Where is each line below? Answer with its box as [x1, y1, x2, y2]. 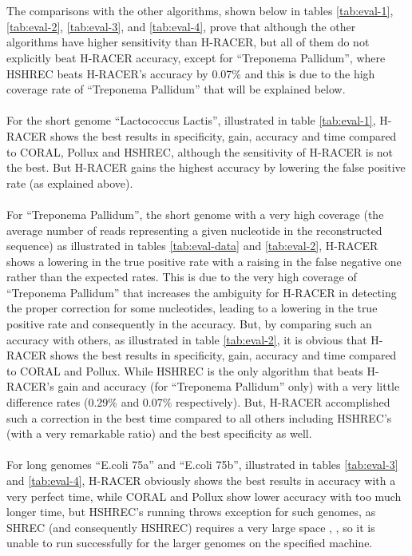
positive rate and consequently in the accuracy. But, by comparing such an [6, 316, 372, 332]
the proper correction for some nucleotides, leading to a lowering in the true [6, 300, 378, 316]
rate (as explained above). [6, 174, 133, 191]
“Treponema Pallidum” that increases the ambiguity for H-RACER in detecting [6, 284, 397, 300]
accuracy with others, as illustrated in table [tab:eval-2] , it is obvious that [6, 331, 367, 347]
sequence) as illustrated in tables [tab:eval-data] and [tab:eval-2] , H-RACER [6, 237, 378, 254]
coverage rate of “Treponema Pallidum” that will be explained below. [6, 81, 346, 97]
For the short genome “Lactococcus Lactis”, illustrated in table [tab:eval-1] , [6, 112, 376, 129]
